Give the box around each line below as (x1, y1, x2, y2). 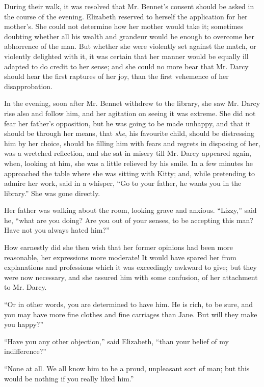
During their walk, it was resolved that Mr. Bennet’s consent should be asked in (4, 1, 254, 11)
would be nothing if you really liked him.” (4, 373, 134, 383)
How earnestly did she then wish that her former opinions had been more (4, 242, 233, 253)
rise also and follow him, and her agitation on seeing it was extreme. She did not (4, 107, 256, 118)
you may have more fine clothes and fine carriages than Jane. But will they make (4, 309, 257, 319)
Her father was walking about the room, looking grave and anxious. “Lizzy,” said (4, 205, 257, 215)
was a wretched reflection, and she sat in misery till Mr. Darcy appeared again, (4, 148, 251, 158)
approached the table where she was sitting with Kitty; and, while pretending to (4, 168, 255, 178)
